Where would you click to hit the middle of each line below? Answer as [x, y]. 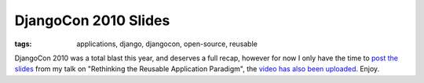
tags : [23, 44]
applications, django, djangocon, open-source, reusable [167, 44]
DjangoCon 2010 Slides [92, 20]
